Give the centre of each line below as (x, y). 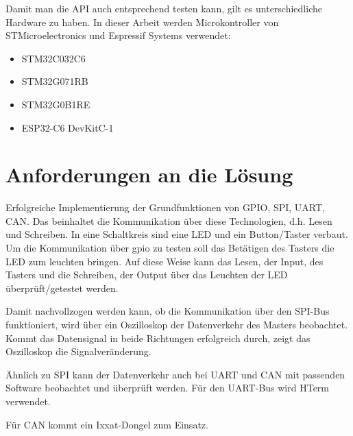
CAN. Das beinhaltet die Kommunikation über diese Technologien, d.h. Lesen (169, 220)
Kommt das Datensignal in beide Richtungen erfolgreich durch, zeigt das (158, 338)
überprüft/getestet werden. (62, 288)
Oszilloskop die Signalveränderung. (78, 351)
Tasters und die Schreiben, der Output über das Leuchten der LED (147, 275)
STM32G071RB (55, 81)
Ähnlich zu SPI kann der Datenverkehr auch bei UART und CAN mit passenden (175, 374)
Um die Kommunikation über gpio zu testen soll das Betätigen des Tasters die (170, 248)
